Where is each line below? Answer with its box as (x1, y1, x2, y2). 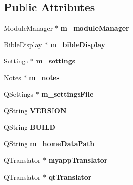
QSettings (4, 89, 33, 99)
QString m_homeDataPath (4, 138, 95, 149)
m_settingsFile (41, 89, 94, 99)
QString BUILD (4, 122, 55, 132)
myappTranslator (48, 154, 107, 165)
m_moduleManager (60, 23, 129, 33)
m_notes (29, 72, 60, 82)
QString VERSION (4, 105, 67, 116)
